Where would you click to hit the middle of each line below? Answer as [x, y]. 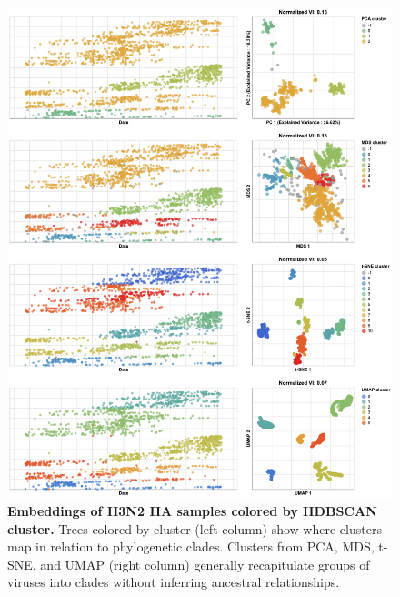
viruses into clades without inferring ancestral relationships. [174, 582]
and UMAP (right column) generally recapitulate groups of [205, 564]
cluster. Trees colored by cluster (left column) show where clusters [195, 528]
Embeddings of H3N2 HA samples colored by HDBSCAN [192, 510]
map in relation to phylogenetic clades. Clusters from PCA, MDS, [191, 546]
